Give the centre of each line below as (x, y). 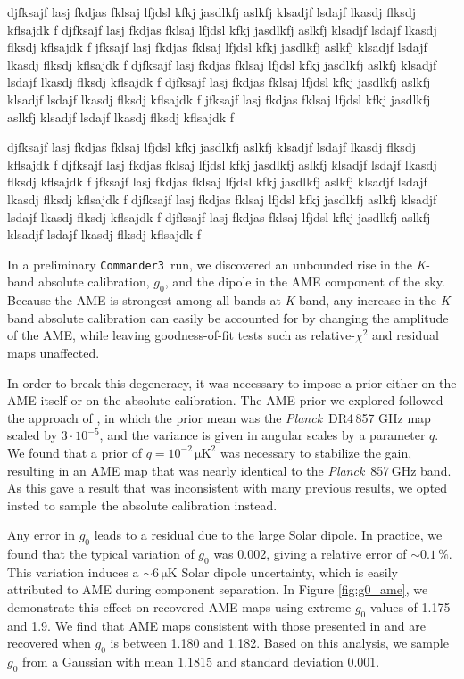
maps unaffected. (54, 352)
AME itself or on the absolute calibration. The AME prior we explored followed (225, 400)
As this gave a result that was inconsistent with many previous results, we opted (228, 488)
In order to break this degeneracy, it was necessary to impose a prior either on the (232, 382)
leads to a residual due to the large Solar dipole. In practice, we (268, 535)
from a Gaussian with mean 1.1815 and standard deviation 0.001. (201, 662)
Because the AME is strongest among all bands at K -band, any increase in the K (229, 300)
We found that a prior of (75, 452)
